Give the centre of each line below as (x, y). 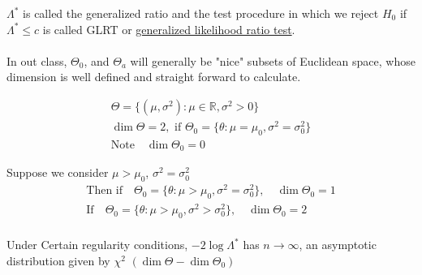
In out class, (37, 60)
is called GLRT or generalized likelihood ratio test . (169, 29)
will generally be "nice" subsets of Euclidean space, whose (273, 60)
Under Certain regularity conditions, (97, 245)
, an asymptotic (338, 245)
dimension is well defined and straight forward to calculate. (154, 77)
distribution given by (58, 260)
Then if (104, 191)
